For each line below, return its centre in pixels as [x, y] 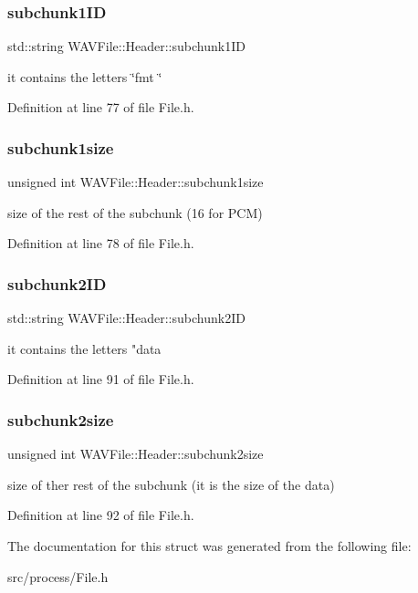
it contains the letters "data [84, 348]
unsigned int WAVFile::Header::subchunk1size [136, 182]
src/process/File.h [58, 576]
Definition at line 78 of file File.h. [101, 243]
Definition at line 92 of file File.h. [101, 515]
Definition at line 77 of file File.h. [101, 107]
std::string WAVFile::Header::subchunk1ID [126, 46]
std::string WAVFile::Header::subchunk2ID [126, 318]
